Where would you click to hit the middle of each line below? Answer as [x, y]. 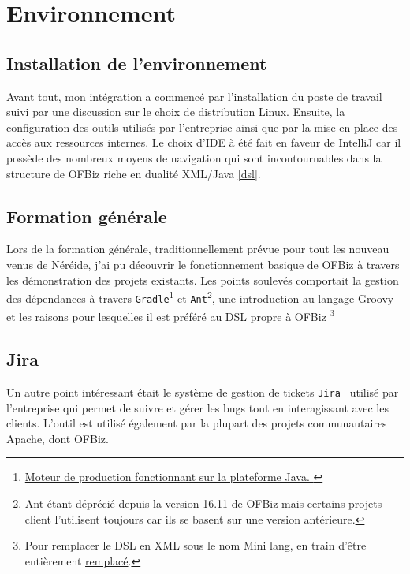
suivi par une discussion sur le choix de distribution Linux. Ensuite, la [176, 112]
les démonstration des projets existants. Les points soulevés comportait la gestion [203, 280]
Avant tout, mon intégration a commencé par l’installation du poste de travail [194, 96]
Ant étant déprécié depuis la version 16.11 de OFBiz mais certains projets [203, 503]
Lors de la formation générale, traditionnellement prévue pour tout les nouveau [198, 249]
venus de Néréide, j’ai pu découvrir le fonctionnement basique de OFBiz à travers [203, 264]
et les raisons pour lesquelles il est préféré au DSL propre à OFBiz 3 [171, 315]
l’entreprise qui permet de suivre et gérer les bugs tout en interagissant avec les [198, 407]
